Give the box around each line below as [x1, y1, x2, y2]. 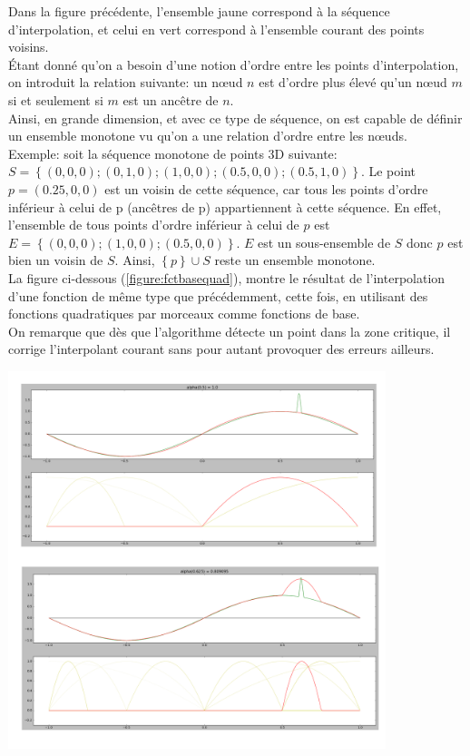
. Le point [360, 162, 416, 181]
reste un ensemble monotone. [214, 250, 376, 270]
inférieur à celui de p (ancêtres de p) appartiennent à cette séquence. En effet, [8, 197, 442, 216]
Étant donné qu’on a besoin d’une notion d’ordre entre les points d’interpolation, [8, 54, 459, 74]
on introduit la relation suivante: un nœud [8, 73, 243, 92]
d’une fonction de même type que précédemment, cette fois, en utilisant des [8, 286, 428, 305]
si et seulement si [8, 90, 103, 109]
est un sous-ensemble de [258, 232, 391, 251]
